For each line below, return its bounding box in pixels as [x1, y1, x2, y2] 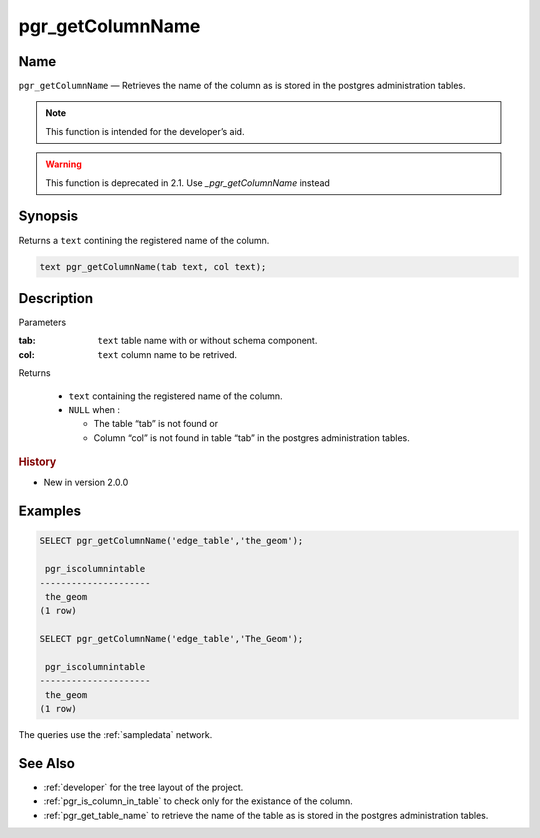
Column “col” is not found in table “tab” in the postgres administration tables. [93, 431, 410, 444]
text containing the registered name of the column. [68, 390, 284, 402]
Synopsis [18, 208, 79, 225]
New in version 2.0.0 [43, 476, 129, 489]
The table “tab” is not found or [93, 418, 219, 430]
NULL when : [68, 403, 120, 415]
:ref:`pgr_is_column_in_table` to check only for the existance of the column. [43, 795, 354, 807]
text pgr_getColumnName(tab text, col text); [39, 261, 267, 272]
